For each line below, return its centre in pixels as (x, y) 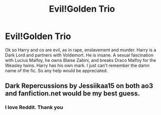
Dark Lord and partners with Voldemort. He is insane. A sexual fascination (79, 55)
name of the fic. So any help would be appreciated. (57, 70)
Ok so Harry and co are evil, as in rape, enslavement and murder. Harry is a (80, 50)
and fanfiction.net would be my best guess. (72, 94)
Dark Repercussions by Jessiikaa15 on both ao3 (79, 86)
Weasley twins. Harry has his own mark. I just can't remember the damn (77, 65)
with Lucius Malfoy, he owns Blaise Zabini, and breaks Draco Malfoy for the (80, 60)
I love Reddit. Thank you (34, 107)
